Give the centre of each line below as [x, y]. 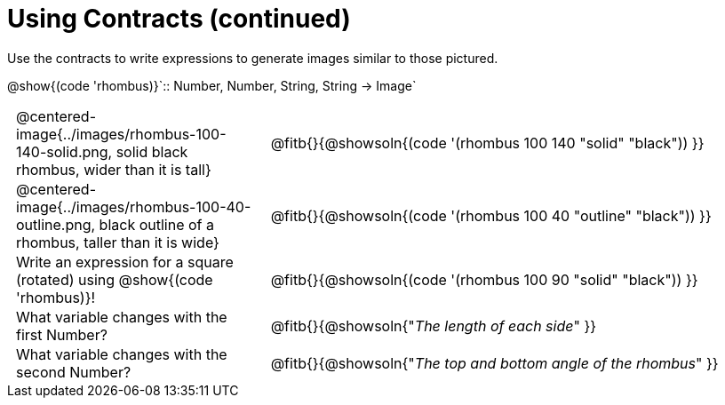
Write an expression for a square [125, 262]
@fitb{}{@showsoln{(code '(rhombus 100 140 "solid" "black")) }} [487, 143]
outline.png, [56, 224]
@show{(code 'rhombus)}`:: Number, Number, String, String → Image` [212, 85]
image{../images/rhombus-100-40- [134, 206]
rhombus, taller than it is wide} [118, 242]
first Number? [62, 334]
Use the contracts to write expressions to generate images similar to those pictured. [253, 58]
